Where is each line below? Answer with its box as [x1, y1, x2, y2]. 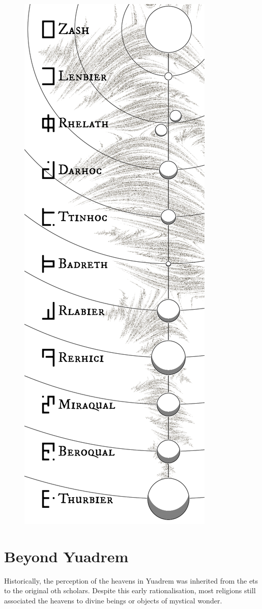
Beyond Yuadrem [4, 545, 129, 566]
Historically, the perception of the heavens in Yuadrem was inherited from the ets [4, 575, 258, 586]
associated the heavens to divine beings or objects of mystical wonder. [4, 595, 222, 605]
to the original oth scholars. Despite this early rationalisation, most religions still [4, 585, 256, 596]
